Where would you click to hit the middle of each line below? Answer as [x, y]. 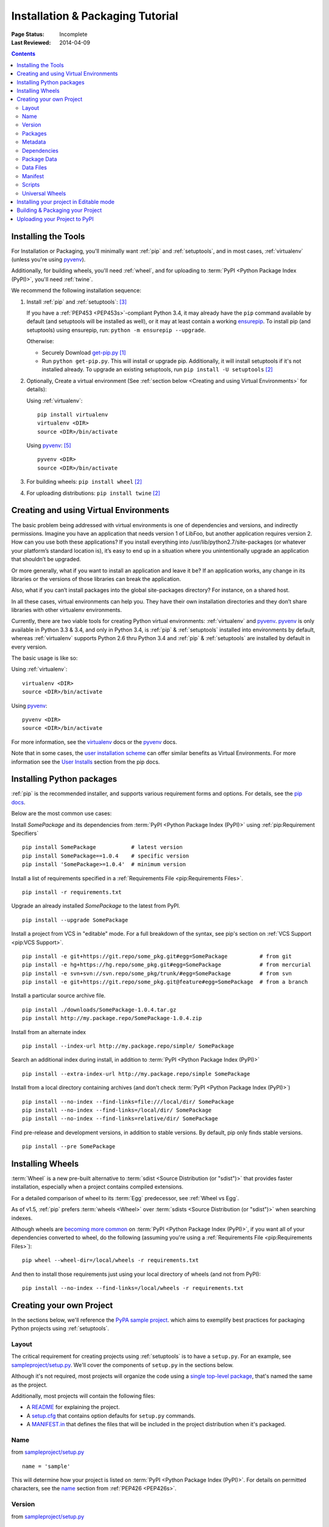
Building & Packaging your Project [59, 210]
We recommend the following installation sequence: [76, 291]
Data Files [35, 167]
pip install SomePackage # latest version [102, 847]
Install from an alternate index [49, 1032]
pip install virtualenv [73, 414]
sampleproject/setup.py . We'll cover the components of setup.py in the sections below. [122, 1365]
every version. [29, 647]
